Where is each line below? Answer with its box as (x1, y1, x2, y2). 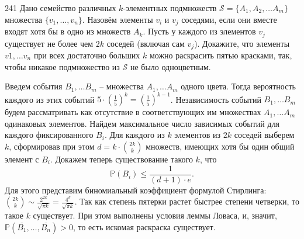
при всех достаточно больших (33, 49, 140, 61)
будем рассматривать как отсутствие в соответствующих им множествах (5, 106, 261, 118)
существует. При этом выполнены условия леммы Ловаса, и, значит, (33, 209, 277, 221)
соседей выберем (234, 129, 295, 141)
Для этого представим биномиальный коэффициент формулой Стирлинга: (5, 183, 267, 196)
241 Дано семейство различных (5, 2, 116, 13)
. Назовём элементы (82, 13, 153, 25)
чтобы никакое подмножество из (5, 60, 120, 72)
